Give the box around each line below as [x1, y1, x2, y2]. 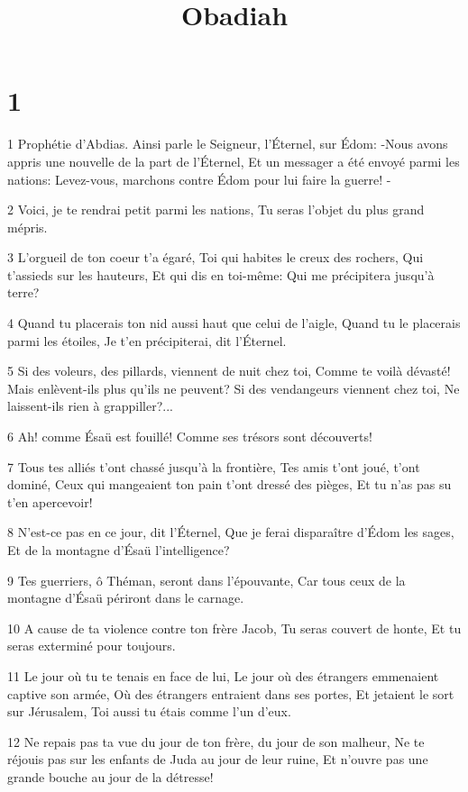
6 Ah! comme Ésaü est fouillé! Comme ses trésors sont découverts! [7, 427, 372, 446]
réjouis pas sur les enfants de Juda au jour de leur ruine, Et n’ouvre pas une [7, 750, 428, 769]
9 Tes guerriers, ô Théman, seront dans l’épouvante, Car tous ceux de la [7, 570, 406, 589]
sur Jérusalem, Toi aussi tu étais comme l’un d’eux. [7, 702, 291, 721]
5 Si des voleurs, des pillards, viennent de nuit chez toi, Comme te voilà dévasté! [7, 361, 451, 380]
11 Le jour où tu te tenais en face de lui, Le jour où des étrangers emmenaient [7, 666, 439, 685]
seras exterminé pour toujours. [7, 636, 176, 655]
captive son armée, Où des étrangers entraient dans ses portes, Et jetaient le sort [7, 684, 454, 703]
